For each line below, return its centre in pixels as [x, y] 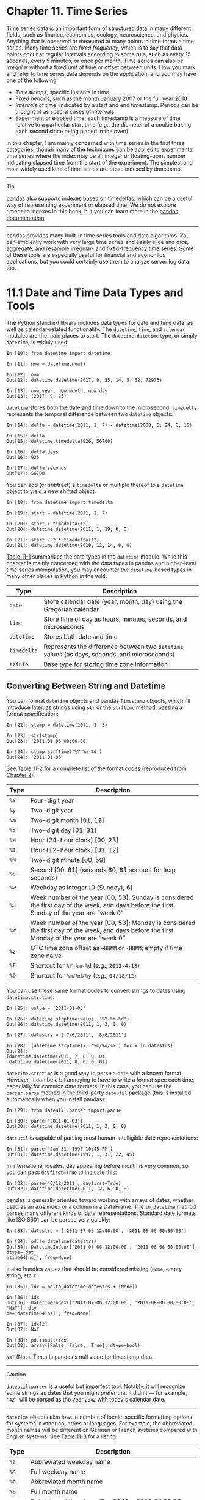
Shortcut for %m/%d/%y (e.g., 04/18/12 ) [84, 975]
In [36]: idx [23, 1297]
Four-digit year [52, 800]
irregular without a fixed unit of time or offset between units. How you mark [101, 67]
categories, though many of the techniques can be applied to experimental [100, 149]
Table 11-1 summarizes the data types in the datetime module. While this [97, 556]
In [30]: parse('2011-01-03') [45, 1121]
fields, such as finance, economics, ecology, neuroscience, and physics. [98, 34]
